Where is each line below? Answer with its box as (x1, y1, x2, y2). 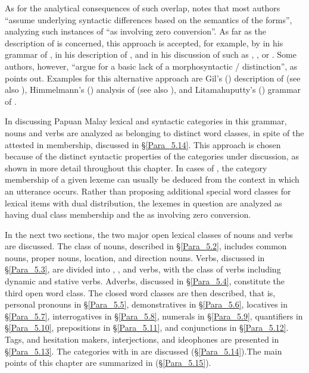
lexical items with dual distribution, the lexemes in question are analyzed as (5, 196, 282, 209)
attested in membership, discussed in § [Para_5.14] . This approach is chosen (5, 138, 281, 151)
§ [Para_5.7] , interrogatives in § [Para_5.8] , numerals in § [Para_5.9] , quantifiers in (5, 309, 303, 322)
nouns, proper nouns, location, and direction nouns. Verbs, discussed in (5, 251, 265, 264)
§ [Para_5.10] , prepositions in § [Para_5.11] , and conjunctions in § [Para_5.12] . (5, 321, 289, 334)
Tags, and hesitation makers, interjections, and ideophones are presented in (5, 333, 279, 346)
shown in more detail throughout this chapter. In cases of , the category (5, 161, 267, 174)
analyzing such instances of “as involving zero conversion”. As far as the (5, 25, 266, 37)
